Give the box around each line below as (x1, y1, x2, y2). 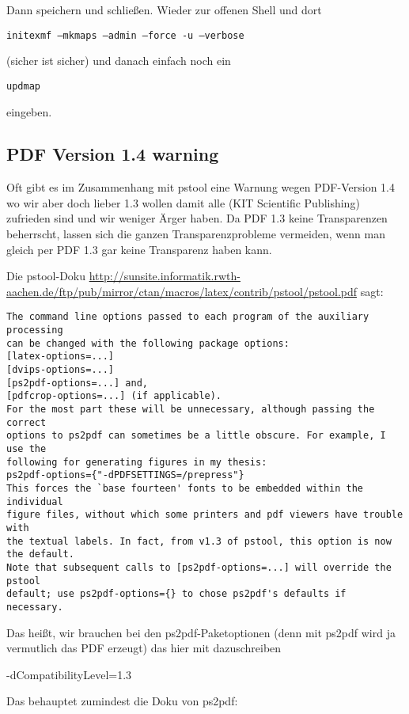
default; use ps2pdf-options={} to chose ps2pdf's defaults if (6, 588, 347, 600)
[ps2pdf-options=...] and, (6, 377, 148, 389)
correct (6, 416, 47, 428)
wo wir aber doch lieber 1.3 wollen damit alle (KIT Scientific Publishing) (6, 194, 360, 211)
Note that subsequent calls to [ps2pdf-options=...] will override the (6, 561, 392, 573)
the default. (6, 549, 74, 560)
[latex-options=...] (6, 351, 115, 363)
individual (6, 496, 63, 507)
